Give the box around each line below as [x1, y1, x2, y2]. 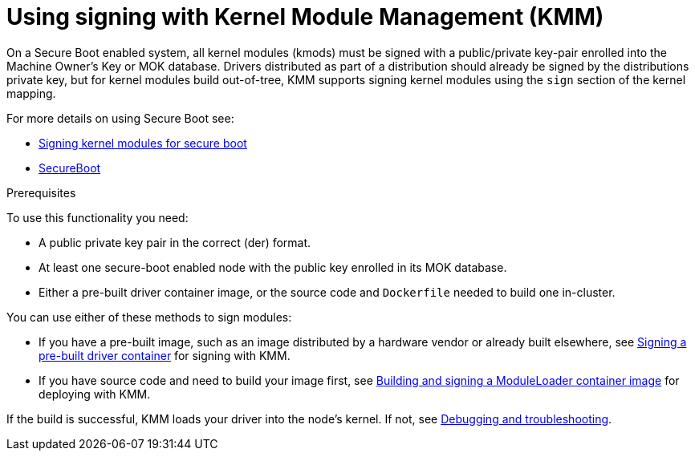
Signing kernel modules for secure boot [39, 135, 247, 150]
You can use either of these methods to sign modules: [6, 309, 292, 324]
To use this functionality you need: [6, 210, 189, 224]
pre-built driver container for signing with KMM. [39, 348, 291, 362]
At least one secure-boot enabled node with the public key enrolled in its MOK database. [39, 260, 507, 274]
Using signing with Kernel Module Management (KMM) [6, 3, 604, 30]
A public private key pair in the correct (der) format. [39, 235, 311, 249]
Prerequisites [6, 185, 76, 200]
